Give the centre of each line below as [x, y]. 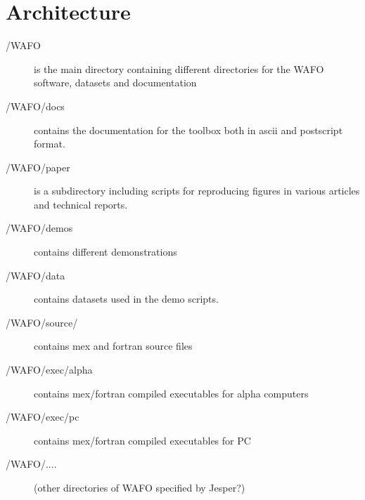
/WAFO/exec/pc [43, 417]
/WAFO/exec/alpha [49, 370]
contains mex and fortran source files [113, 346]
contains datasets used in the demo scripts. [126, 299]
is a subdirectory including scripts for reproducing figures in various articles [197, 191]
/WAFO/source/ [42, 322]
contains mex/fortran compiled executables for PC [142, 440]
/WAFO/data [36, 275]
